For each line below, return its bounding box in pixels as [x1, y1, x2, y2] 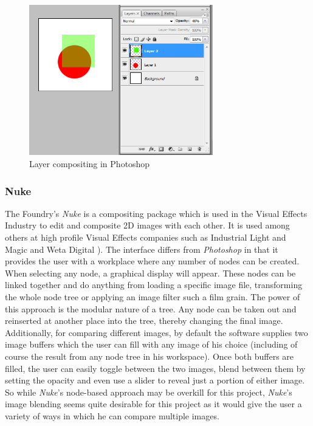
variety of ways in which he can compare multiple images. [5, 409, 219, 422]
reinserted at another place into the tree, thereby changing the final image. [5, 314, 283, 327]
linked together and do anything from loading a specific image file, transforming [5, 278, 303, 291]
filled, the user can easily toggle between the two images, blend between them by [5, 362, 306, 374]
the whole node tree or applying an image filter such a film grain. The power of [5, 290, 300, 303]
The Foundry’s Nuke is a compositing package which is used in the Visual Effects [5, 207, 308, 219]
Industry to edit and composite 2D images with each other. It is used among [5, 219, 290, 232]
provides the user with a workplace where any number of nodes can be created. [5, 255, 300, 267]
